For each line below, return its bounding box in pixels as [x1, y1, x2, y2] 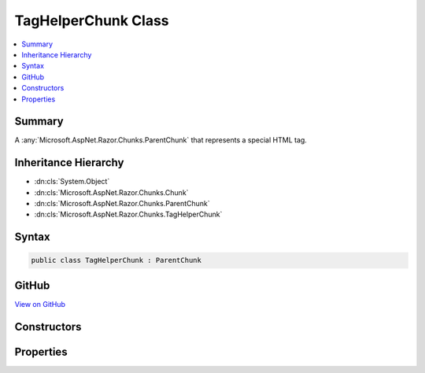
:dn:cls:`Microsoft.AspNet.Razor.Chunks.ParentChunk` [34, 199, 210, 209]
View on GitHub [14, 299, 66, 308]
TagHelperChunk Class [14, 12, 169, 29]
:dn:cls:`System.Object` [34, 177, 110, 186]
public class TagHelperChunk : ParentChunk [31, 256, 202, 265]
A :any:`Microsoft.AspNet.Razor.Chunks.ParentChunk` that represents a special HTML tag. [14, 135, 307, 145]
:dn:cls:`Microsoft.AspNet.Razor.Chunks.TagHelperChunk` [34, 209, 223, 220]
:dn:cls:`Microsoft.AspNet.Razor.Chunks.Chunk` [34, 187, 189, 197]
